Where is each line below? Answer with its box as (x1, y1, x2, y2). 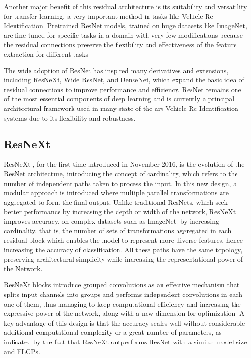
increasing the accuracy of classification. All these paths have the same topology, (4, 244, 243, 254)
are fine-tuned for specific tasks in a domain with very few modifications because (4, 30, 243, 40)
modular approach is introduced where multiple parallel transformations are (4, 187, 229, 198)
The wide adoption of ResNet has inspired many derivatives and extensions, (4, 65, 229, 75)
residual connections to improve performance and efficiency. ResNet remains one (4, 84, 241, 94)
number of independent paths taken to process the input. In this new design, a (4, 178, 237, 188)
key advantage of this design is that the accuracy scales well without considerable (4, 317, 245, 327)
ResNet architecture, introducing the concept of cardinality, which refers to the (4, 168, 238, 178)
